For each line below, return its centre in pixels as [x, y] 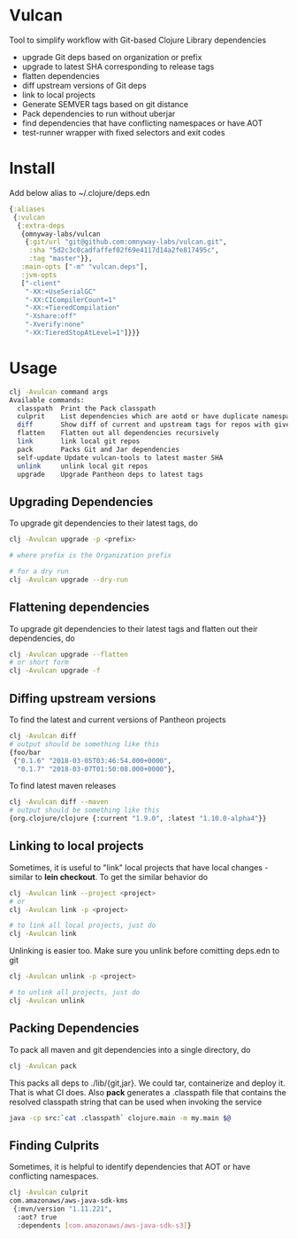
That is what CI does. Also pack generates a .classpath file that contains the [148, 1092]
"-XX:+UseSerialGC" [61, 292]
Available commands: [47, 400]
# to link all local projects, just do [83, 926]
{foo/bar [25, 752]
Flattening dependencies [80, 608]
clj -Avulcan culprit [49, 1193]
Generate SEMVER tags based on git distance [105, 104]
